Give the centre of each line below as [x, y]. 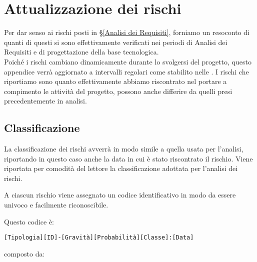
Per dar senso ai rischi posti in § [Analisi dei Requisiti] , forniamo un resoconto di [127, 32]
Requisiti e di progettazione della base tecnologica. [81, 52]
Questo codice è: [29, 221]
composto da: [24, 253]
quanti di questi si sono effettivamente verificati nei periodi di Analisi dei [116, 42]
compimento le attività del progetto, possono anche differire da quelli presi [118, 91]
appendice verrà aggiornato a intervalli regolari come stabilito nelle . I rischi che [126, 71]
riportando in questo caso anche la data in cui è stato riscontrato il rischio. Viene [128, 158]
